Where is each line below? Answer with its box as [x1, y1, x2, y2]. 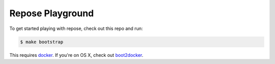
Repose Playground [9, 8, 94, 19]
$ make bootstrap [20, 39, 64, 45]
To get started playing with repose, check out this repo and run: [9, 25, 143, 31]
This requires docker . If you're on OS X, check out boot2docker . [9, 52, 144, 58]
